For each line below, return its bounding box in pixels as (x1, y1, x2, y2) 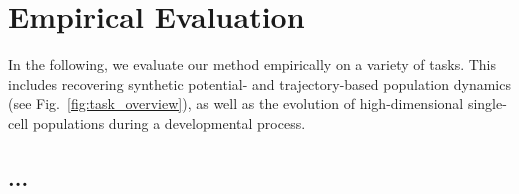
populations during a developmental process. (32, 112, 306, 133)
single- (467, 93, 507, 114)
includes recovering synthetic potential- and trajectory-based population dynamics (8, 73, 511, 94)
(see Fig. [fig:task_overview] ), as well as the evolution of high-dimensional (8, 93, 464, 114)
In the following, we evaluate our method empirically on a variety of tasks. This (8, 54, 496, 75)
